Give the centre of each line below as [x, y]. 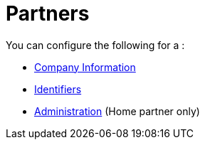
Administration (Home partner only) [117, 111]
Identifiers [58, 89]
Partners [48, 14]
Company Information [85, 67]
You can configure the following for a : [95, 45]
